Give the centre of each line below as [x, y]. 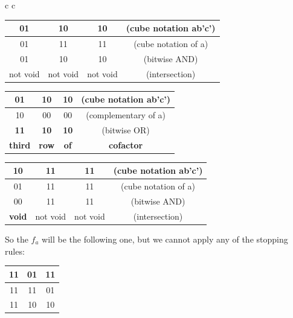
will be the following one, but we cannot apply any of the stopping [165, 239]
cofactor [126, 145]
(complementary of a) [126, 115]
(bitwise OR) [126, 129]
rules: [15, 251]
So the [17, 239]
